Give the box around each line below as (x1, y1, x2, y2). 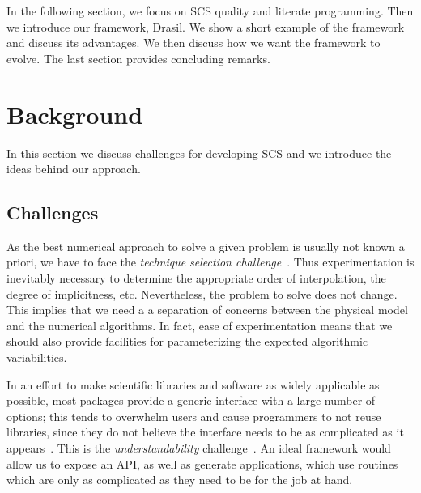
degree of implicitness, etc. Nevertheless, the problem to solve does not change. (6, 285, 398, 302)
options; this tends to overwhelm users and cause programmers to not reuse (6, 407, 381, 424)
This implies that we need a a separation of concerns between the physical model (6, 301, 408, 318)
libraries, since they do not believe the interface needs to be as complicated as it (6, 423, 404, 440)
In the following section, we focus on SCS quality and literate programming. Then (6, 2, 414, 19)
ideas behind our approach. (6, 160, 141, 177)
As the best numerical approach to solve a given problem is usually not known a (6, 237, 405, 254)
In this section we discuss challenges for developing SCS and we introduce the (6, 144, 392, 161)
